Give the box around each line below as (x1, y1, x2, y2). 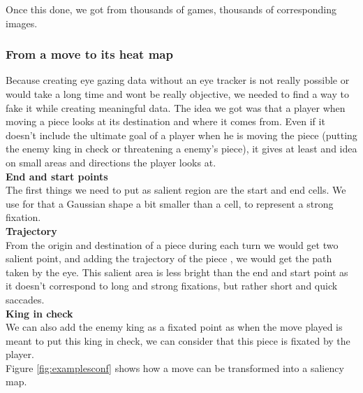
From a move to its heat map (6, 45, 173, 63)
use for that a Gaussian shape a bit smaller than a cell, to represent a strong (6, 196, 334, 210)
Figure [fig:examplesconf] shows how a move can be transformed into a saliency (6, 360, 344, 375)
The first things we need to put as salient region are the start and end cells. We (6, 183, 346, 197)
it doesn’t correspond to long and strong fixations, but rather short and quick (6, 278, 338, 293)
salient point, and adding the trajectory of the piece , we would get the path (6, 251, 332, 266)
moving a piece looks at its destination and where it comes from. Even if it (6, 114, 325, 129)
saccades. (6, 292, 45, 306)
